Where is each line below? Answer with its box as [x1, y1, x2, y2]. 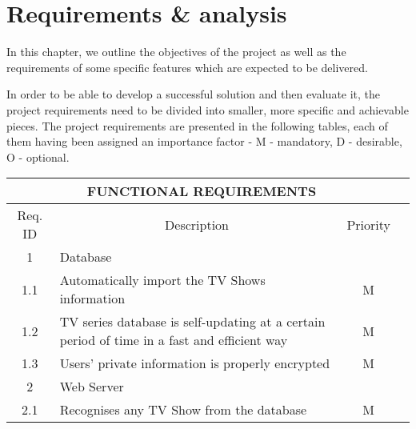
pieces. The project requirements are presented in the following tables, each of [6, 117, 388, 134]
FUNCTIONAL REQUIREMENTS [86, 182, 317, 201]
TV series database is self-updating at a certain [59, 312, 326, 331]
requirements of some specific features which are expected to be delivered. [6, 58, 368, 75]
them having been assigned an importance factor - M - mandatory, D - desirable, [6, 133, 402, 150]
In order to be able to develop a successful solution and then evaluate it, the [6, 86, 381, 102]
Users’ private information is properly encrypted [59, 354, 330, 373]
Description [165, 214, 229, 234]
